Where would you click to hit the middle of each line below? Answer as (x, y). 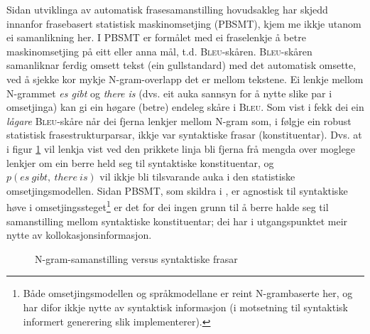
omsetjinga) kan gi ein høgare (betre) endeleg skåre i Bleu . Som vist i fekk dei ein (185, 107)
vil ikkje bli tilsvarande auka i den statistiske (197, 177)
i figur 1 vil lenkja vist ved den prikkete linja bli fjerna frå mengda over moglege (181, 148)
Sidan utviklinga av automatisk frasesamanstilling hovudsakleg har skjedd (167, 9)
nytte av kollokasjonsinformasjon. (79, 235)
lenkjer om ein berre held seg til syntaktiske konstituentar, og (140, 162)
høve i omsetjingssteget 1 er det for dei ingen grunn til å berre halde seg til (168, 206)
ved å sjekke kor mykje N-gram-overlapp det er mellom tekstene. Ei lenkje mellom (185, 79)
